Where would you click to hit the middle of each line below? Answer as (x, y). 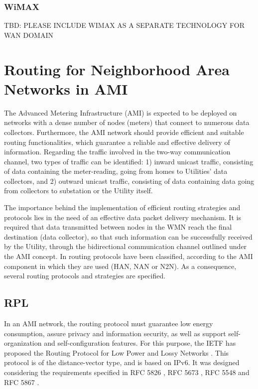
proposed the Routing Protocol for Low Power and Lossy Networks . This (117, 352)
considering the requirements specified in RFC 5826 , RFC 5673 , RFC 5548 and (127, 372)
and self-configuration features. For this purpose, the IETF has (140, 343)
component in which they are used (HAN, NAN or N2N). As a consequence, (120, 266)
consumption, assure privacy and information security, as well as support (115, 333)
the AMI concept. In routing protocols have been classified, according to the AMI (129, 256)
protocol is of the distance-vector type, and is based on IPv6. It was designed (122, 362)
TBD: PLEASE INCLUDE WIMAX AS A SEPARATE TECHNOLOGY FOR (124, 25)
